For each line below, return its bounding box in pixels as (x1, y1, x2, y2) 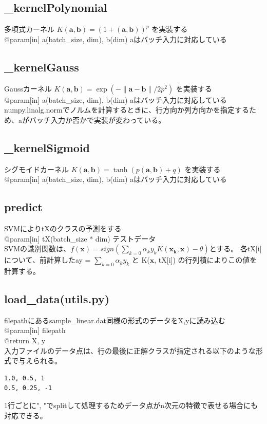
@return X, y (4, 335, 46, 345)
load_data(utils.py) (4, 290, 110, 306)
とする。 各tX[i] (209, 243, 262, 254)
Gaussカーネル (4, 83, 52, 94)
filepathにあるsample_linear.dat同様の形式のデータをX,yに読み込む (4, 315, 225, 325)
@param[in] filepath (4, 325, 66, 336)
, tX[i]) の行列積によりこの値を (154, 254, 257, 265)
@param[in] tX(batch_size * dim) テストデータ (4, 233, 156, 244)
